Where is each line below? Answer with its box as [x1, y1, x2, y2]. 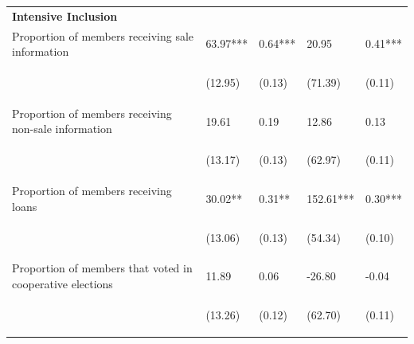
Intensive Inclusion [12, 7, 118, 24]
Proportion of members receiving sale [12, 27, 194, 44]
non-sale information [12, 120, 112, 137]
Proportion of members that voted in [12, 260, 193, 276]
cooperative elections [12, 276, 113, 292]
